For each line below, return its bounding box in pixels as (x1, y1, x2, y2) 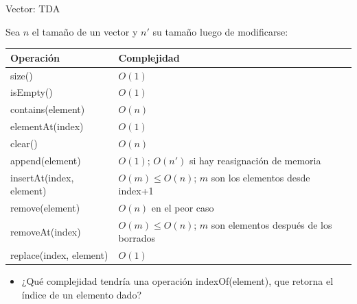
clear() (10, 136, 38, 150)
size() (10, 68, 33, 82)
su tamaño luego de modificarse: (152, 24, 288, 38)
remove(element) (10, 201, 80, 215)
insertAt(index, (10, 170, 74, 184)
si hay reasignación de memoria (189, 153, 321, 167)
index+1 (118, 183, 154, 198)
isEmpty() (10, 85, 53, 99)
